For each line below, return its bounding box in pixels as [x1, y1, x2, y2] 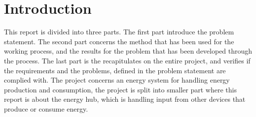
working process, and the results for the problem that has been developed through [4, 46, 253, 56]
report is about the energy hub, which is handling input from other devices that [4, 94, 246, 104]
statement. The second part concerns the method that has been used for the [4, 36, 234, 46]
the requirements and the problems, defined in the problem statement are [4, 65, 226, 75]
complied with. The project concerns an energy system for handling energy [4, 75, 230, 85]
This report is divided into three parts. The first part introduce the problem [4, 27, 234, 37]
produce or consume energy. [4, 103, 88, 114]
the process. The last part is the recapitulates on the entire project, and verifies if [4, 55, 251, 65]
